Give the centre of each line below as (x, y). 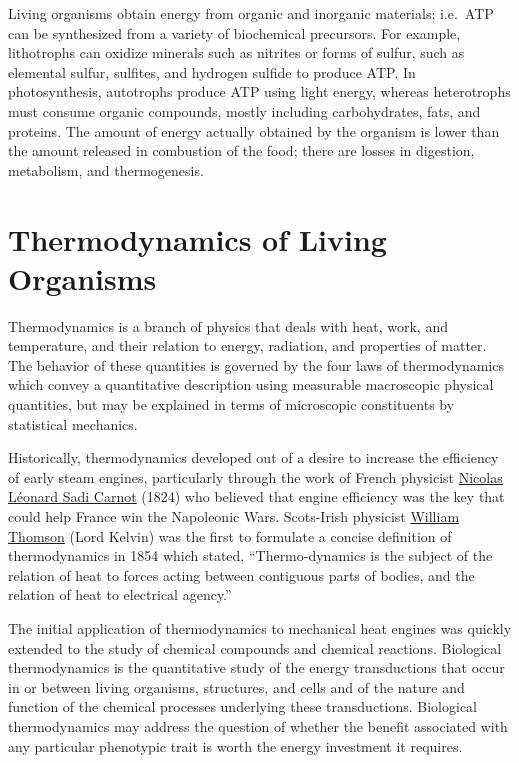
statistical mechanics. (73, 423)
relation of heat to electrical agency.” (120, 594)
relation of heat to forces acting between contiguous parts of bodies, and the (241, 574)
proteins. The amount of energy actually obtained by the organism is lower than (254, 130)
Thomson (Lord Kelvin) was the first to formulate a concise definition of (230, 535)
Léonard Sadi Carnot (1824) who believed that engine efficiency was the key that (256, 496)
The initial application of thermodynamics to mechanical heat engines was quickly (260, 627)
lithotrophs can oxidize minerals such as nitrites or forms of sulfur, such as (236, 52)
